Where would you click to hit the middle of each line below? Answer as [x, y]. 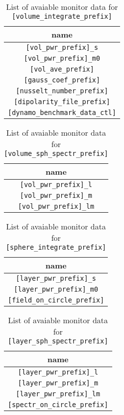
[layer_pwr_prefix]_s [56, 278]
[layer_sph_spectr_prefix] [58, 341]
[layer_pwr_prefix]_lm [58, 394]
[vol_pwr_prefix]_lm [56, 206]
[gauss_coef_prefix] [62, 80]
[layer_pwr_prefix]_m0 [56, 289]
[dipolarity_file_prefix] [62, 102]
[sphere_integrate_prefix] [56, 247]
